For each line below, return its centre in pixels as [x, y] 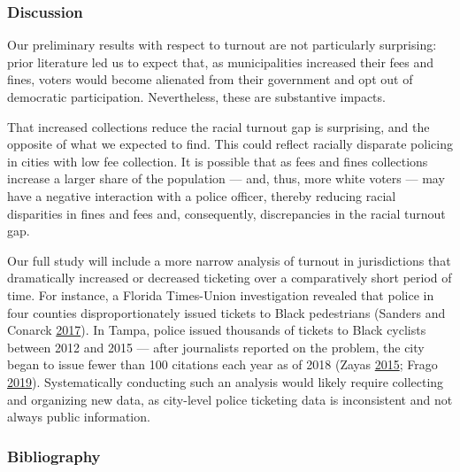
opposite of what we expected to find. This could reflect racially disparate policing [230, 144]
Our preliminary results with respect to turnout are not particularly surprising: [222, 45]
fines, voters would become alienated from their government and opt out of [210, 79]
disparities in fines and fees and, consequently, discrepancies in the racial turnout [226, 213]
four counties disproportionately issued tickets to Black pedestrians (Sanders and [226, 312]
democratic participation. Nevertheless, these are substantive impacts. [196, 97]
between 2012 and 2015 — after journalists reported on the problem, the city [216, 347]
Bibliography [54, 456]
